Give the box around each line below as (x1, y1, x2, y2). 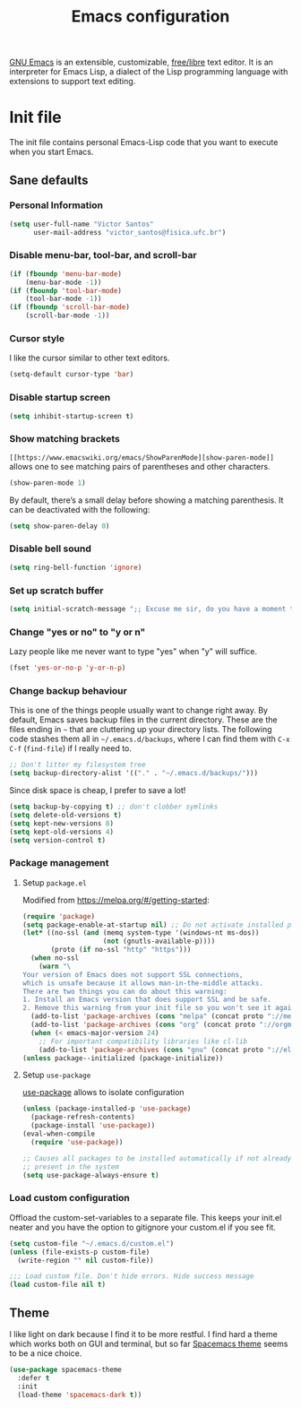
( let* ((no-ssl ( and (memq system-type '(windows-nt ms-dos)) (21, 929, 260, 937)
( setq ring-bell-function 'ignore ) (9, 563, 142, 572)
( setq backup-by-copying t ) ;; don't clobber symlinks (9, 802, 219, 812)
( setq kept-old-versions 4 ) (9, 827, 115, 836)
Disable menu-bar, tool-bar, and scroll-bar (9, 249, 197, 262)
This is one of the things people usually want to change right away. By (9, 705, 269, 716)
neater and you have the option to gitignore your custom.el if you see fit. (9, 1222, 276, 1232)
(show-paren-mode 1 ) (9, 478, 87, 488)
